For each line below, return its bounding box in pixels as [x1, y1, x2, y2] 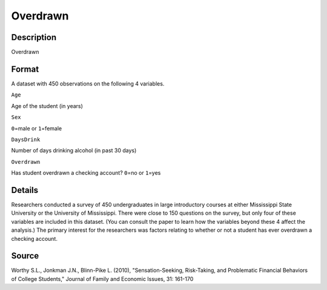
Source [11, 251, 39, 261]
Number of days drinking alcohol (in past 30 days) [11, 147, 137, 154]
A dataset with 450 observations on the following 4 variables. [11, 79, 165, 87]
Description [11, 32, 57, 42]
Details [11, 185, 39, 195]
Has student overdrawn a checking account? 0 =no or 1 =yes [11, 169, 161, 177]
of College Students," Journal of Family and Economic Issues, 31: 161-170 [11, 275, 194, 282]
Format [11, 64, 39, 74]
